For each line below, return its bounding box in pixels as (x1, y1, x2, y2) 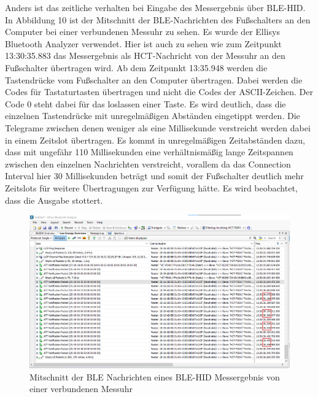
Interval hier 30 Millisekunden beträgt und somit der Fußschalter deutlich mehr (5, 169, 304, 182)
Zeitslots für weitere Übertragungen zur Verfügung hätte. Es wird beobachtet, (5, 181, 298, 194)
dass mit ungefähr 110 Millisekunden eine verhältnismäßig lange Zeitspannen (5, 145, 293, 158)
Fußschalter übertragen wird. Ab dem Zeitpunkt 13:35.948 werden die (5, 61, 268, 74)
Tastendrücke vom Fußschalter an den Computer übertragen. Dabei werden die (5, 73, 303, 86)
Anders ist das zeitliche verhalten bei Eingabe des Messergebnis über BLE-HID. (5, 1, 306, 13)
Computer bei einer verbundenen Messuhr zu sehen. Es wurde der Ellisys (5, 25, 280, 38)
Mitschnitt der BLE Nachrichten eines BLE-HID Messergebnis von (29, 370, 280, 383)
